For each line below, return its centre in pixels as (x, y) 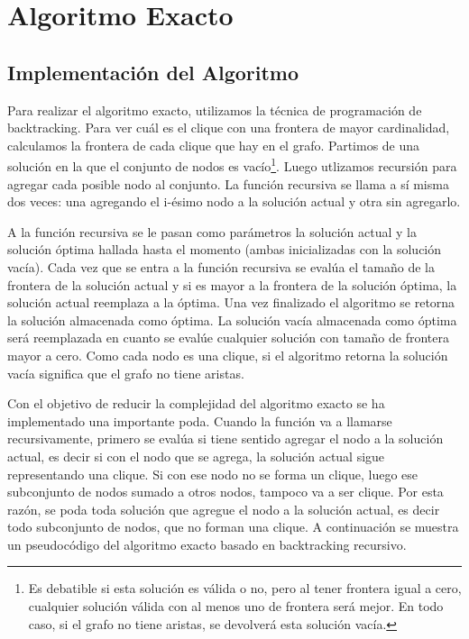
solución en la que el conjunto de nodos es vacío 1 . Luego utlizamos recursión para (232, 165)
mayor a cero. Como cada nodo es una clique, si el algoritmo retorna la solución (228, 355)
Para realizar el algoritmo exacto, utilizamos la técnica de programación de (215, 110)
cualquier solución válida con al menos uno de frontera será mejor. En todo (236, 606)
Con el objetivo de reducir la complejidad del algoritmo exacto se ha (196, 403)
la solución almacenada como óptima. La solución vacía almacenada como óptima (232, 319)
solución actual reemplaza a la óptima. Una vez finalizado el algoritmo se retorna (231, 302)
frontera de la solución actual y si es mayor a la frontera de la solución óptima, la (232, 284)
